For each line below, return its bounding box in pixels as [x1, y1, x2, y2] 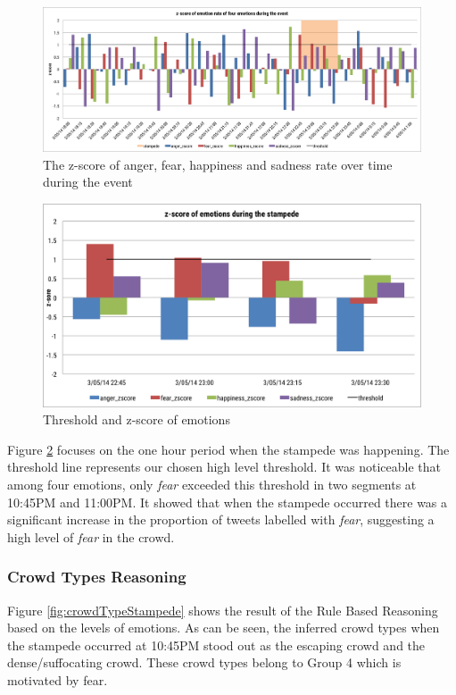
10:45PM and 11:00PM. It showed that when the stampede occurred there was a [7, 492, 448, 511]
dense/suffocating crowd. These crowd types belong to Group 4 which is [7, 653, 402, 672]
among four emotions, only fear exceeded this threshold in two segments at [7, 474, 417, 493]
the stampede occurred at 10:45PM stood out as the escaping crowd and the [7, 635, 426, 654]
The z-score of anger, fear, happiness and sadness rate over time [43, 155, 393, 173]
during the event [43, 172, 133, 191]
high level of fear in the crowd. [7, 527, 175, 546]
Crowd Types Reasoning [7, 565, 187, 588]
